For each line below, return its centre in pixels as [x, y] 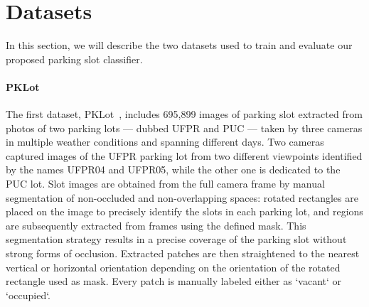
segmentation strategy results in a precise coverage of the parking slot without [176, 239]
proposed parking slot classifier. [74, 59]
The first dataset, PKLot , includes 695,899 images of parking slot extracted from [184, 114]
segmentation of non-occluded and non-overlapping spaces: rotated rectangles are [182, 197]
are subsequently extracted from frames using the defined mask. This [156, 225]
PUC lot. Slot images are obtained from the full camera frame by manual [165, 184]
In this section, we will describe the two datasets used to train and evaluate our [179, 45]
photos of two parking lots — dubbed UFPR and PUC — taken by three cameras [184, 128]
